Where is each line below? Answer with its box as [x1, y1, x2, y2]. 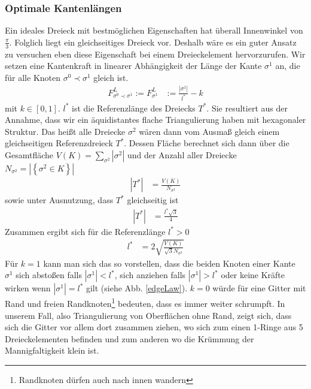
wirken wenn [5, 282, 51, 294]
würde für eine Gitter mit [212, 282, 306, 294]
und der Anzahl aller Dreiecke [127, 149, 237, 161]
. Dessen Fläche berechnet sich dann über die [124, 137, 289, 149]
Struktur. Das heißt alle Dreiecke [5, 125, 126, 137]
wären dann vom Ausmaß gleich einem [139, 125, 280, 137]
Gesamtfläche [5, 149, 54, 161]
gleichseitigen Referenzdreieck [5, 137, 113, 149]
